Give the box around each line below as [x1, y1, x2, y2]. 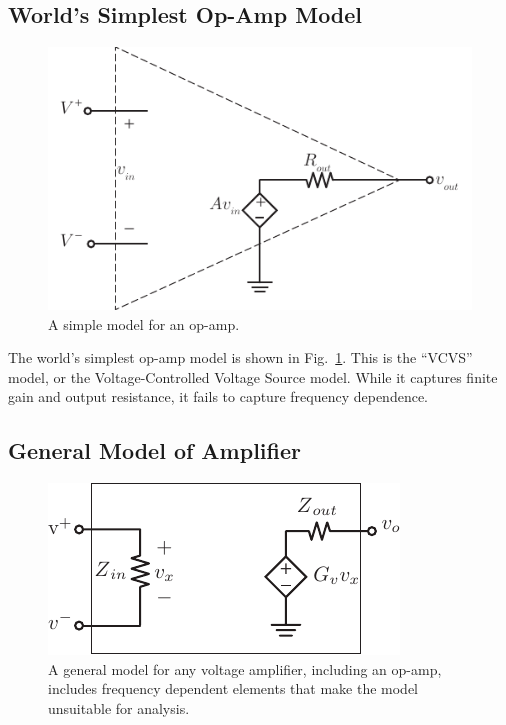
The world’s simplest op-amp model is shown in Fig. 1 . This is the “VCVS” [8, 347, 473, 368]
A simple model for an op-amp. [48, 313, 240, 334]
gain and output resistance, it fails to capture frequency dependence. [8, 386, 428, 407]
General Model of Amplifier [8, 435, 301, 466]
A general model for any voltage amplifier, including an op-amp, [48, 658, 442, 679]
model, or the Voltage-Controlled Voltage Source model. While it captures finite [8, 366, 498, 387]
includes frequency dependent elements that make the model [48, 678, 419, 699]
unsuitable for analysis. [48, 697, 190, 718]
